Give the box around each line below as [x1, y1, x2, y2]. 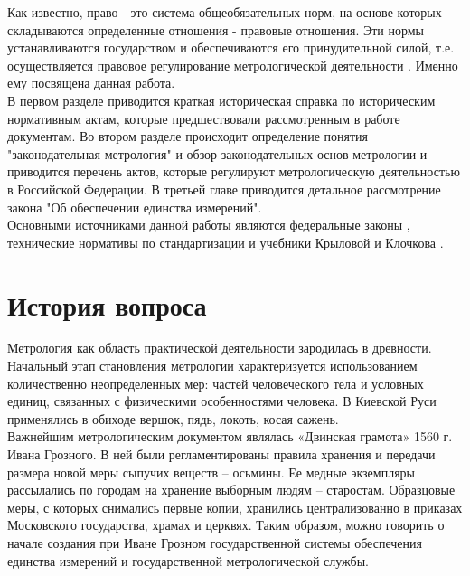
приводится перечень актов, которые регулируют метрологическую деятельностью [7, 162, 460, 181]
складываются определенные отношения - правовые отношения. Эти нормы [7, 20, 424, 39]
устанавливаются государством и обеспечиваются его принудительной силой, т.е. [7, 38, 455, 57]
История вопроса [7, 286, 207, 323]
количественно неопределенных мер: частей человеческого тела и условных [7, 373, 424, 392]
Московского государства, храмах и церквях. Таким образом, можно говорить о [7, 515, 445, 534]
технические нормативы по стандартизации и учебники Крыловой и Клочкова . [7, 232, 444, 251]
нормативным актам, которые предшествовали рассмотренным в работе [7, 109, 400, 127]
